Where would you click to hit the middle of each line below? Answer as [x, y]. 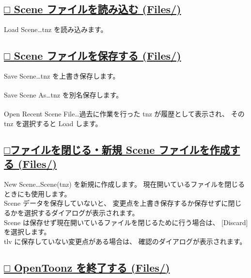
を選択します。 [27, 232]
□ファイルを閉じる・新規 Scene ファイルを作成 [117, 149]
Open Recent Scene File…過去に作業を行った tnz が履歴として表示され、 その [124, 114]
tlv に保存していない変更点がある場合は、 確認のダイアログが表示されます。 [125, 241]
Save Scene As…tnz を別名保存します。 [63, 95]
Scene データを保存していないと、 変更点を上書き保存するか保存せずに [116, 203]
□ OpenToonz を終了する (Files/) [87, 267]
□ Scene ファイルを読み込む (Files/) [93, 9]
